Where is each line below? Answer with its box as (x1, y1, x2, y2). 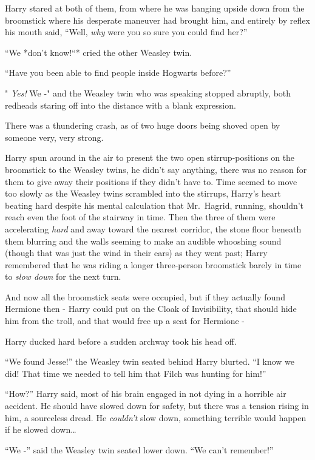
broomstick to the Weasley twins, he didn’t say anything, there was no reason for (5, 163, 307, 175)
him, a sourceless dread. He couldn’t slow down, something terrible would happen (5, 411, 307, 424)
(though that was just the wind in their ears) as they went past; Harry (5, 246, 268, 259)
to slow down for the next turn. (5, 270, 121, 283)
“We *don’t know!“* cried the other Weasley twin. (5, 46, 192, 58)
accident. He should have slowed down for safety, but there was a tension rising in (5, 399, 309, 412)
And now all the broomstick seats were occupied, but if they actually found (5, 290, 285, 303)
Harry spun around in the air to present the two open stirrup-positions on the (5, 151, 295, 164)
